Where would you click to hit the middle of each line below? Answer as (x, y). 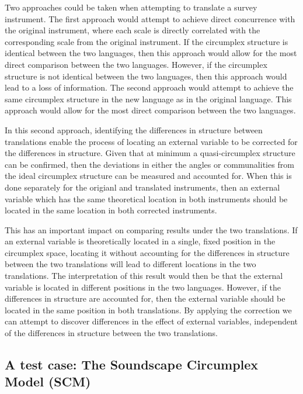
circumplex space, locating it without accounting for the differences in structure (147, 252)
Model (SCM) (48, 381)
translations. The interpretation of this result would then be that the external (144, 276)
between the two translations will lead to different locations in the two (130, 264)
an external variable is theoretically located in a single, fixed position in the (140, 241)
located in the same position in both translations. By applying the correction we (148, 310)
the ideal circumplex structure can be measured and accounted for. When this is (148, 176)
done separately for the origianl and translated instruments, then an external (142, 187)
